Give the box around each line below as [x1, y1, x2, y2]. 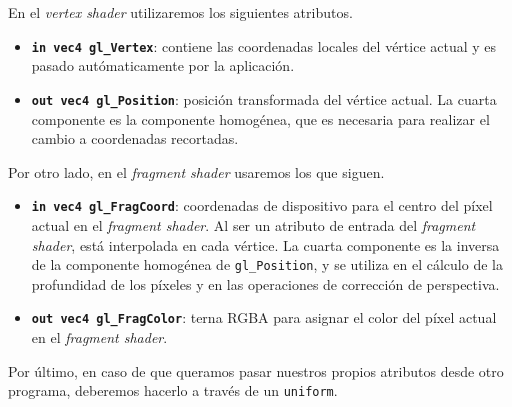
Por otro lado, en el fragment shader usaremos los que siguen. [8, 161, 385, 182]
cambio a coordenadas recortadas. [31, 128, 239, 149]
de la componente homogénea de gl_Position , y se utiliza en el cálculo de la [31, 254, 503, 275]
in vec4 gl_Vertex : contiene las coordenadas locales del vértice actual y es [31, 35, 497, 56]
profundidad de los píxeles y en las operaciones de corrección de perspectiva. [31, 273, 500, 294]
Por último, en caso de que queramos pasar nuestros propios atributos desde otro [8, 360, 504, 381]
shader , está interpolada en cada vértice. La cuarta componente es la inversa [31, 234, 500, 255]
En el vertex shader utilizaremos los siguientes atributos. [8, 2, 353, 22]
